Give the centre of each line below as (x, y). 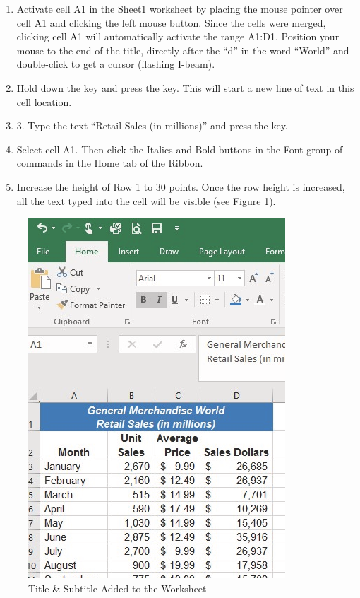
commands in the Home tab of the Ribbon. (110, 163)
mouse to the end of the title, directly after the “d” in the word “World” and (183, 50)
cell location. (44, 101)
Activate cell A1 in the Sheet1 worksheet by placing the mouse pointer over (180, 8)
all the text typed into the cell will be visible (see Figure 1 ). (146, 200)
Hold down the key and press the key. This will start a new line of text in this (185, 87)
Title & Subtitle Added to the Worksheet (118, 588)
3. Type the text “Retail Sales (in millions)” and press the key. (152, 125)
